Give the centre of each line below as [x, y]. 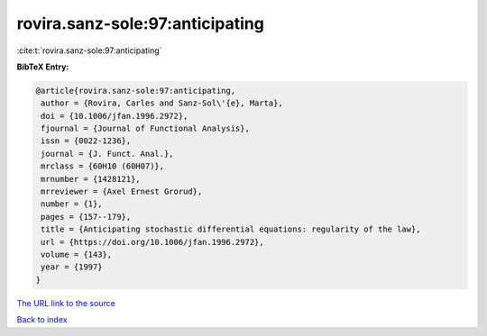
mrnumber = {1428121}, [91, 179]
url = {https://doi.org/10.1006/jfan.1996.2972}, [153, 242]
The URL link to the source [66, 303]
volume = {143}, [77, 254]
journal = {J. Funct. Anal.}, [108, 154]
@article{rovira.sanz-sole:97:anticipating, [136, 91]
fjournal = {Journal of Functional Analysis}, [145, 129]
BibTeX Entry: [43, 67]
